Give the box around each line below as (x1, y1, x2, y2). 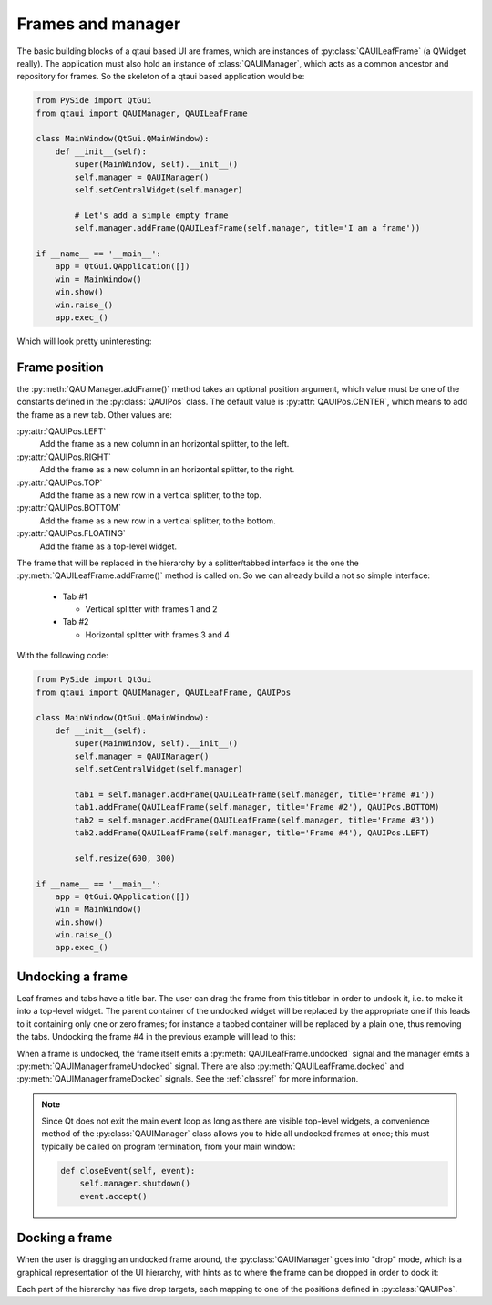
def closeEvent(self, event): (60, 1165, 196, 1176)
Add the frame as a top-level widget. (39, 541, 178, 552)
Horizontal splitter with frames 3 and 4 (85, 629, 230, 640)
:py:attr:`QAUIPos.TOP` (16, 477, 103, 488)
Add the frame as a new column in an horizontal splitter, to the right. (39, 464, 295, 475)
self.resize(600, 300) (74, 853, 177, 864)
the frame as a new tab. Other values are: (16, 409, 173, 419)
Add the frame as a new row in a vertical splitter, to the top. (39, 489, 261, 501)
